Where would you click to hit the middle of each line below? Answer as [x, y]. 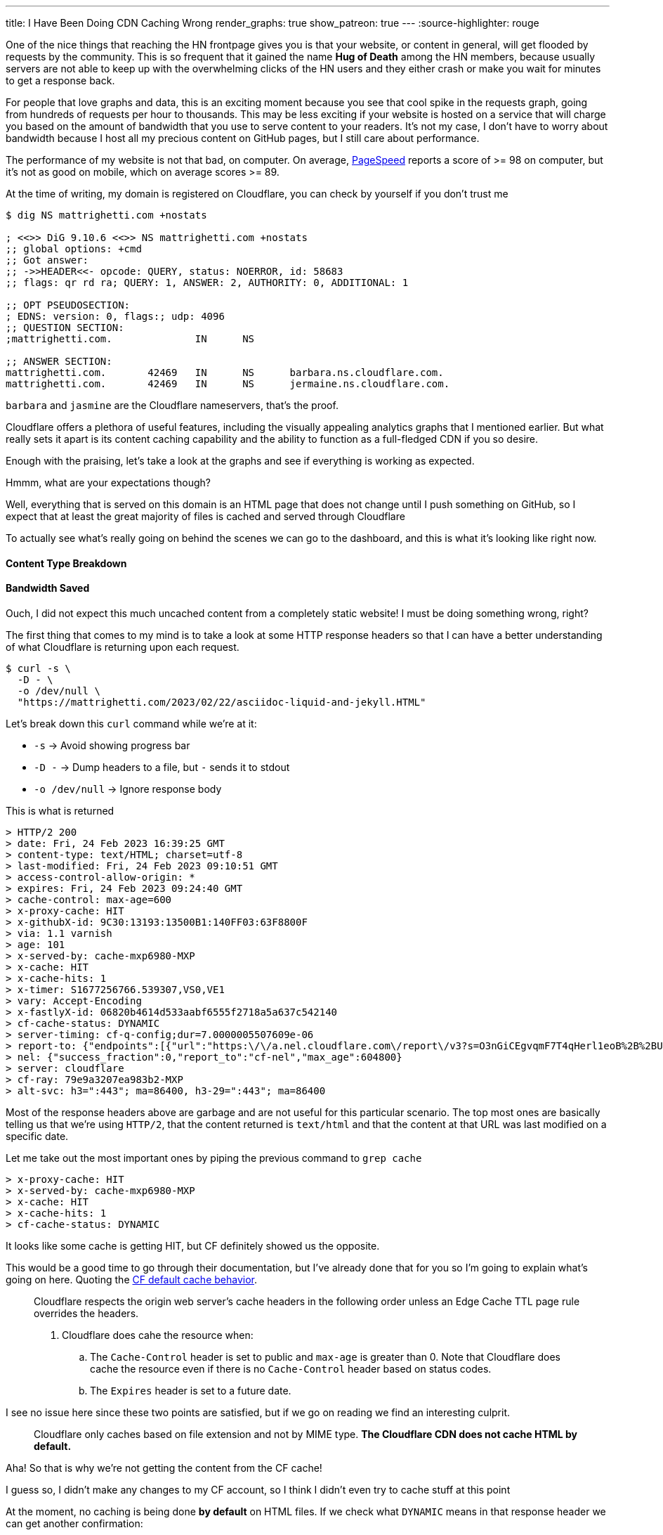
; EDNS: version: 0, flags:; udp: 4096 [115, 316]
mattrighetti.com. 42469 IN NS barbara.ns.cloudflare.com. [225, 373]
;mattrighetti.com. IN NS [130, 339]
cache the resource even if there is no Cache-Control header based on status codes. [291, 1368]
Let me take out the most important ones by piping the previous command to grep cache [214, 1158]
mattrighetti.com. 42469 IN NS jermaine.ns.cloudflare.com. [228, 384]
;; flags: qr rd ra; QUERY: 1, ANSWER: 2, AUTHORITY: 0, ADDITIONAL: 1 [207, 283]
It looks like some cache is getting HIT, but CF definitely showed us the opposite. [193, 1245]
